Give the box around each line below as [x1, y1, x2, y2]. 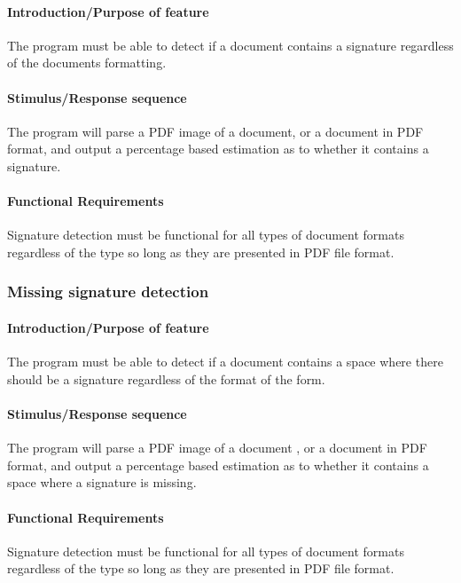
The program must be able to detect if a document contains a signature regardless [7, 35, 454, 54]
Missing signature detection [7, 280, 209, 303]
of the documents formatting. [7, 53, 167, 72]
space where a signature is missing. [7, 473, 197, 492]
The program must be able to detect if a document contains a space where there [7, 352, 443, 371]
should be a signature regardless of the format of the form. [7, 369, 325, 388]
